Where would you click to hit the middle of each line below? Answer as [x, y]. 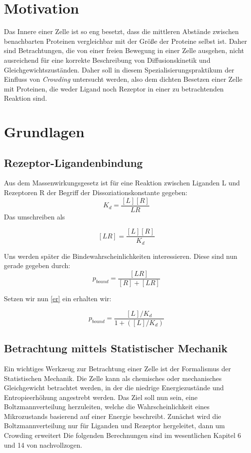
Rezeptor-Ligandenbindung [73, 162]
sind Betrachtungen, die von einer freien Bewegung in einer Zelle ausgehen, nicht [124, 50]
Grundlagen [44, 132]
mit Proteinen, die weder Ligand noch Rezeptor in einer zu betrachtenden [114, 88]
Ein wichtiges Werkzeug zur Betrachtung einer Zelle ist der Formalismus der [117, 368]
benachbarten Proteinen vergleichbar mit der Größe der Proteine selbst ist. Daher [125, 41]
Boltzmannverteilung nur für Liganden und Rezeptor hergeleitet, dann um [115, 426]
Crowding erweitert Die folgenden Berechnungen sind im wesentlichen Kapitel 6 [123, 435]
